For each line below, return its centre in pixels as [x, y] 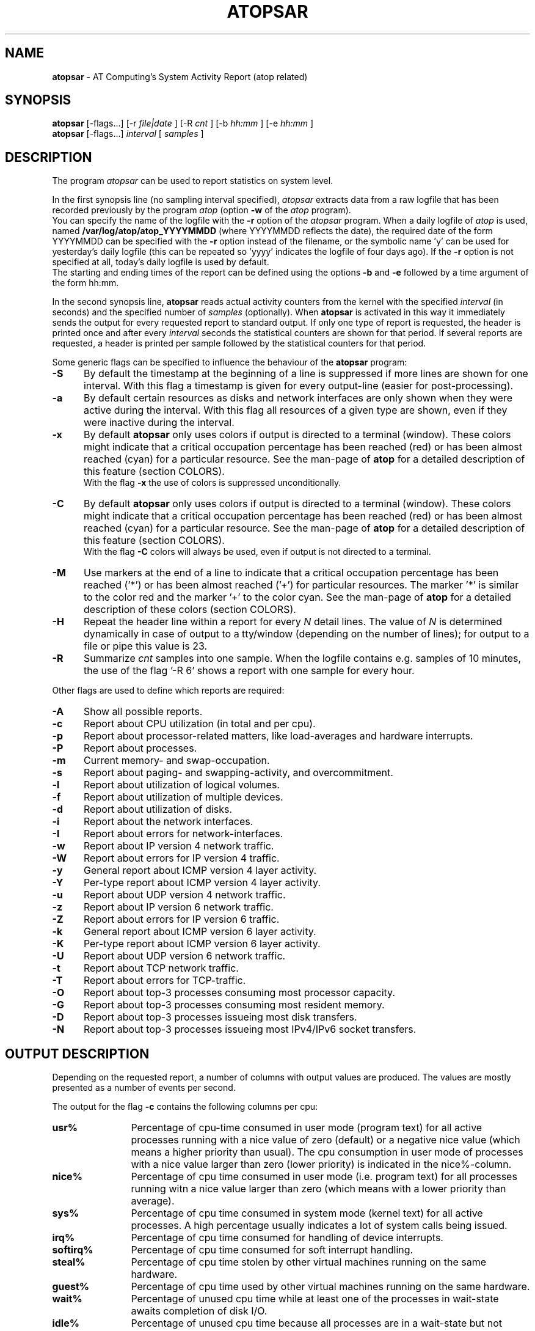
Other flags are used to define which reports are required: [168, 691]
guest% [71, 1287]
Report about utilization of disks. [158, 809]
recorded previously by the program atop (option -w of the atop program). [202, 210]
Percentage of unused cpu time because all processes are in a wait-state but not [316, 1323]
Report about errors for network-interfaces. [183, 834]
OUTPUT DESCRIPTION [77, 1054]
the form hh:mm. [86, 283]
